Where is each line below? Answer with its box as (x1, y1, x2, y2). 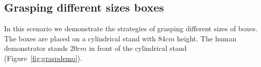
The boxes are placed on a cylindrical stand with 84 (4, 33, 166, 43)
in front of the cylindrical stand (89, 43, 187, 53)
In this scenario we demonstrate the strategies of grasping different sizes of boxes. (4, 23, 257, 34)
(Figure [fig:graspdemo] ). (4, 52, 82, 63)
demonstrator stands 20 (4, 43, 78, 53)
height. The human (177, 33, 237, 43)
